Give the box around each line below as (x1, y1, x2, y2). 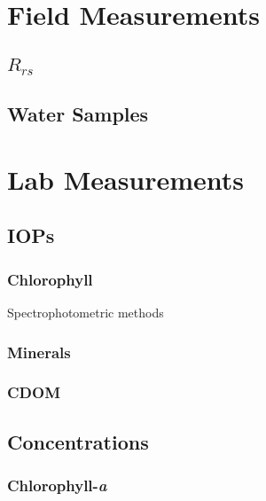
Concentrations (7, 427, 149, 455)
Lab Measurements (7, 160, 245, 197)
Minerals (7, 341, 71, 363)
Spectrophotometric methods (7, 303, 164, 322)
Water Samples (7, 100, 149, 128)
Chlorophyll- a (7, 474, 107, 497)
